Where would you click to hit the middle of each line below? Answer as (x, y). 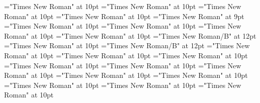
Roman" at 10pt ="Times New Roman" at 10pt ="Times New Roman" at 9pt (124, 16)
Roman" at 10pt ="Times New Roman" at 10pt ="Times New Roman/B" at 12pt (130, 35)
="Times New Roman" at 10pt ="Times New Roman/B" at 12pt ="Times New (127, 45)
